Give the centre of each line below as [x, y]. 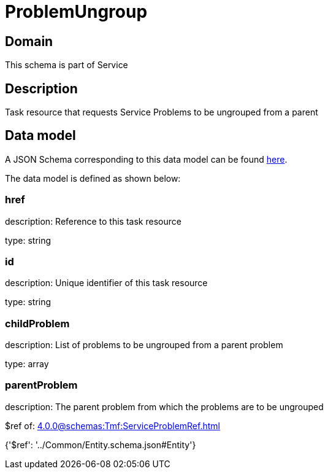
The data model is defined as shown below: [93, 178]
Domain [29, 41]
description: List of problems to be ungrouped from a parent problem [144, 345]
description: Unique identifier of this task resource [106, 283]
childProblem [37, 323]
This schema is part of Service [67, 65]
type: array [27, 364]
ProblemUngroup [76, 12]
